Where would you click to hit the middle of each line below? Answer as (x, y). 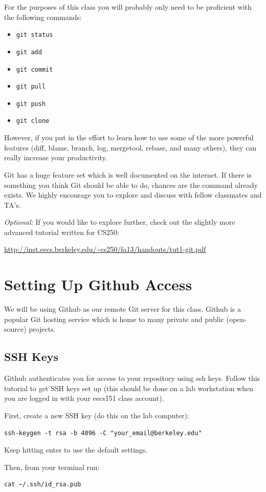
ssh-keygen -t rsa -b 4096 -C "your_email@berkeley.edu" (103, 433)
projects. (42, 329)
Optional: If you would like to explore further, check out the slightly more (120, 222)
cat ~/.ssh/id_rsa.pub (43, 485)
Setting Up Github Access (98, 284)
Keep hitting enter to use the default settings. (76, 450)
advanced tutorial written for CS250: (62, 232)
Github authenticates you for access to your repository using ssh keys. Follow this (132, 378)
